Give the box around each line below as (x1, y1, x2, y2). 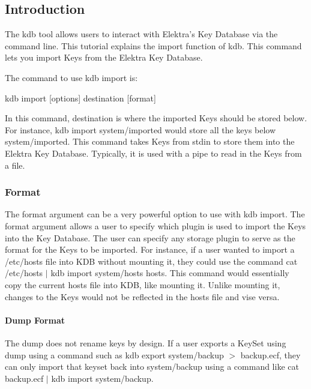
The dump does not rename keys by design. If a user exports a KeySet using (5, 336, 286, 349)
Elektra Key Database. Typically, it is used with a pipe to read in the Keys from (5, 146, 302, 159)
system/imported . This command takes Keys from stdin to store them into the (5, 135, 295, 148)
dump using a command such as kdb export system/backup (5, 348, 224, 361)
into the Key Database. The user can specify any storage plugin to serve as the (5, 231, 295, 244)
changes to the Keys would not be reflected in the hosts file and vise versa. (5, 290, 280, 303)
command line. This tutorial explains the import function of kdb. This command (5, 39, 302, 52)
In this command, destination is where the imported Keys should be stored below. (5, 112, 307, 124)
